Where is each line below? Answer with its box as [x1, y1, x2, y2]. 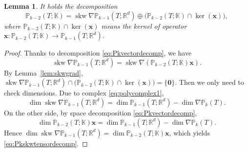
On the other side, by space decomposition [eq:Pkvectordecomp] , [4, 107, 197, 117]
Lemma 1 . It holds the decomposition [4, 1, 118, 11]
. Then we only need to [175, 77, 244, 87]
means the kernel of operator [101, 20, 187, 31]
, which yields [169, 127, 210, 137]
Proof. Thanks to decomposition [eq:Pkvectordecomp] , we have [4, 48, 192, 58]
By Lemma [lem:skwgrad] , [4, 67, 83, 77]
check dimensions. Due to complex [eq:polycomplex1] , [4, 88, 164, 98]
